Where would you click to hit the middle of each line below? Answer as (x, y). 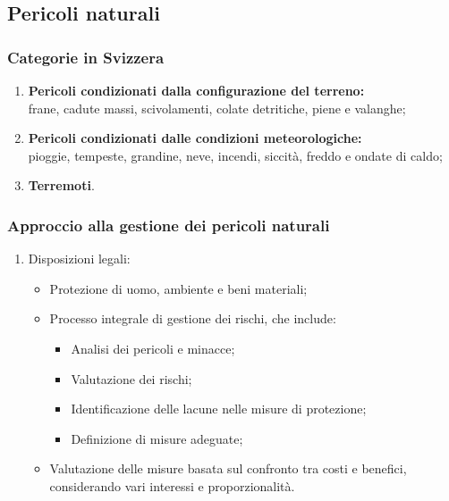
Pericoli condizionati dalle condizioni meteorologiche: (195, 138)
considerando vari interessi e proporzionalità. (172, 485)
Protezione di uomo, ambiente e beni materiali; (178, 288)
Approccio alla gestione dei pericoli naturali (169, 225)
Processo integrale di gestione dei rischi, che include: (193, 318)
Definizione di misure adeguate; (157, 438)
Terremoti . (61, 185)
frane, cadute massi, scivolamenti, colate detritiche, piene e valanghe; (217, 108)
